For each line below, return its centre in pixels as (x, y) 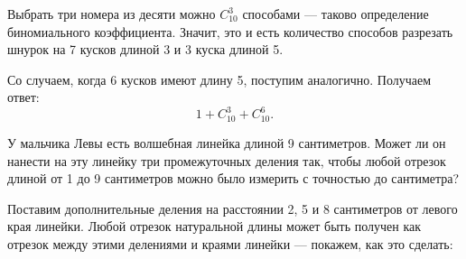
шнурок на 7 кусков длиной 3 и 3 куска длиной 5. (145, 49)
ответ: (23, 97)
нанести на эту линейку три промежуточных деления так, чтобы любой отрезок (227, 160)
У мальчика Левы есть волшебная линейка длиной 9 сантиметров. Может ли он (227, 142)
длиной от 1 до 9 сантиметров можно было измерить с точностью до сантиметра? (233, 178)
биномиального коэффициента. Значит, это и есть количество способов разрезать (230, 31)
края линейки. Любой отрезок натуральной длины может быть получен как (214, 226)
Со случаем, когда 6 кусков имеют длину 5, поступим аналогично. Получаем (219, 79)
